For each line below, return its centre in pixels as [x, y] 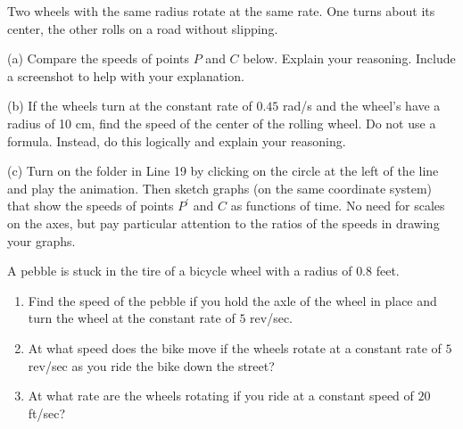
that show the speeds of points [91, 206]
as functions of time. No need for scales [338, 206]
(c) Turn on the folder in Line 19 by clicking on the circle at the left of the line [223, 171]
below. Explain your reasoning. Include [349, 58]
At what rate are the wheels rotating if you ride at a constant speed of [221, 396]
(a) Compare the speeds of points [99, 58]
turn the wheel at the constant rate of [132, 318]
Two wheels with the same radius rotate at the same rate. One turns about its [221, 11]
